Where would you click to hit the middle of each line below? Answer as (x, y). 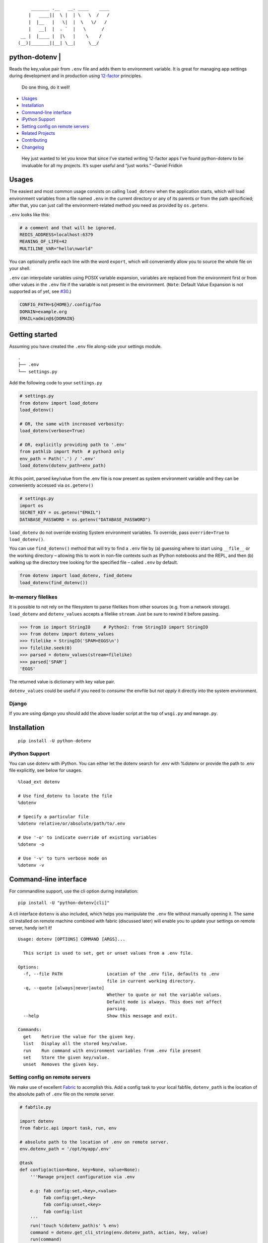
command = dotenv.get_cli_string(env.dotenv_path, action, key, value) (119, 1232)
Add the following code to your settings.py (56, 383)
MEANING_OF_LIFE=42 (43, 242)
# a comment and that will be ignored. (68, 228)
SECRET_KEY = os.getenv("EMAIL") (60, 513)
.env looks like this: (30, 214)
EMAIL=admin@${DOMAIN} (47, 319)
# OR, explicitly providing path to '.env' (73, 444)
